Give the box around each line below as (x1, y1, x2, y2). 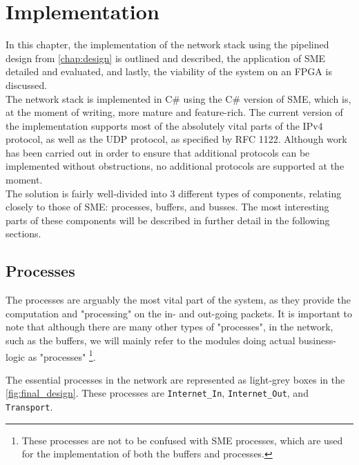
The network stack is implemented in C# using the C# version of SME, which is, (6, 91, 351, 106)
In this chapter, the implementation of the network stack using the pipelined (6, 37, 329, 52)
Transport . (6, 399, 53, 414)
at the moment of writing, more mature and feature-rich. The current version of (6, 105, 343, 119)
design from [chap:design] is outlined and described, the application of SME (6, 50, 326, 65)
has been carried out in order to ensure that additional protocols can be (6, 145, 310, 159)
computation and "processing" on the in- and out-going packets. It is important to (6, 306, 353, 320)
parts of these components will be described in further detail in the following (6, 212, 330, 227)
